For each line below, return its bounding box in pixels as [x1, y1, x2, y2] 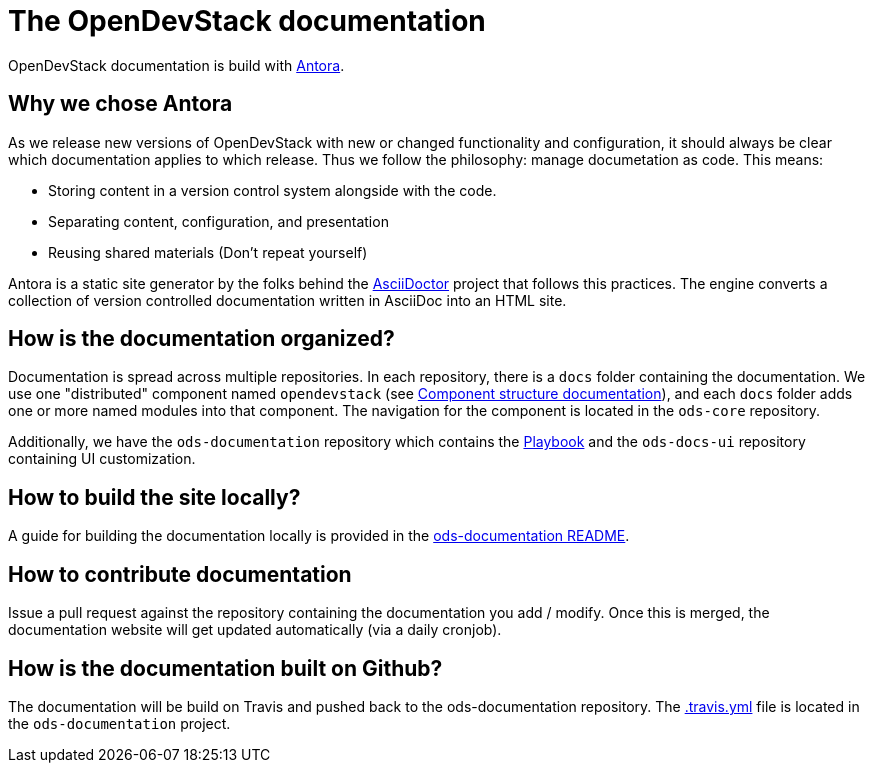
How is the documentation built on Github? [8, 655, 443, 681]
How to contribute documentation [8, 561, 352, 587]
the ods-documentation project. [8, 714, 231, 732]
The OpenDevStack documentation [8, 4, 486, 38]
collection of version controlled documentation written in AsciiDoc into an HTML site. [8, 291, 567, 309]
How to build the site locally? [8, 484, 301, 510]
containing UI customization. [8, 450, 196, 468]
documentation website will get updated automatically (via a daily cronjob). [8, 621, 502, 639]
